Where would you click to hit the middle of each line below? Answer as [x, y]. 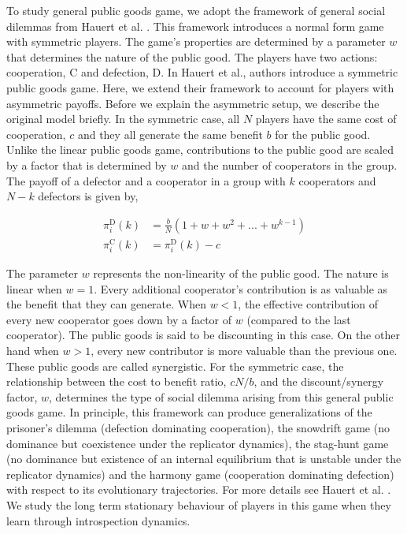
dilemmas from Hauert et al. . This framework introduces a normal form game [195, 26]
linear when [34, 288]
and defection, [115, 72]
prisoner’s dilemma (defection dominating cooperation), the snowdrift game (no [198, 427]
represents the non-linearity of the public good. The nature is [241, 273]
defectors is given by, [88, 196]
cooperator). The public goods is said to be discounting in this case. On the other [203, 335]
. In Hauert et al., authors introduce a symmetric [279, 72]
